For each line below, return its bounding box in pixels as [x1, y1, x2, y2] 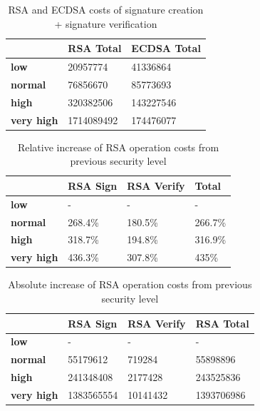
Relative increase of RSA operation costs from [17, 139, 219, 154]
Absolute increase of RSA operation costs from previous [8, 277, 252, 292]
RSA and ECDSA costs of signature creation [8, 2, 204, 16]
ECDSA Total [131, 41, 201, 56]
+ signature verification [54, 16, 157, 31]
